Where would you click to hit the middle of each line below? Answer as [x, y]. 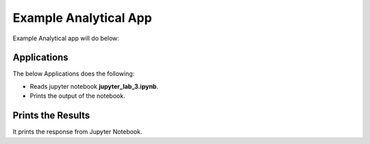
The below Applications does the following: [74, 74]
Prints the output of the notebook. [78, 96]
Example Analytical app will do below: [66, 38]
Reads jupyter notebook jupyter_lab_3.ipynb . [94, 86]
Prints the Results [51, 116]
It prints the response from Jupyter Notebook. [78, 132]
